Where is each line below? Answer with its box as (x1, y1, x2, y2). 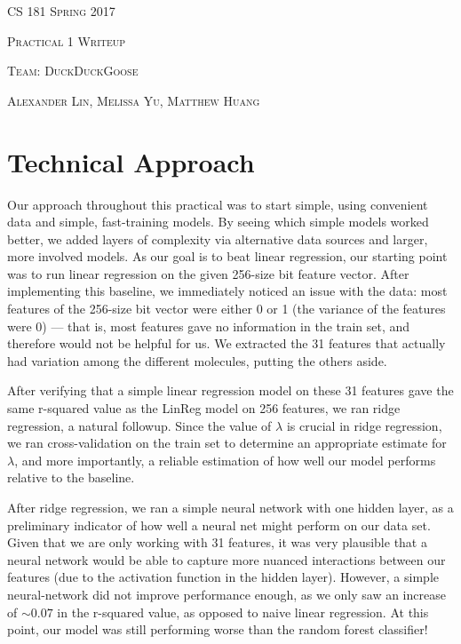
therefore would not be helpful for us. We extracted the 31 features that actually (7, 334, 446, 353)
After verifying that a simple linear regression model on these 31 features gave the (7, 381, 454, 400)
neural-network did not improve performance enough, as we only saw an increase (7, 584, 446, 603)
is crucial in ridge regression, (286, 416, 442, 434)
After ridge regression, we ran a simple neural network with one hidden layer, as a (7, 498, 454, 516)
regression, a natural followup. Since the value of (7, 416, 272, 434)
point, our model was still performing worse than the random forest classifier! (7, 620, 428, 639)
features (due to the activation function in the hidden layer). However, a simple (7, 568, 439, 586)
